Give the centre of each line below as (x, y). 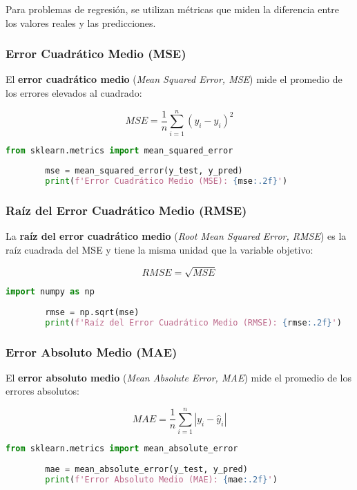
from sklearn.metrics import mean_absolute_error (122, 449)
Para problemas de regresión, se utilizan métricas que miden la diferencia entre (172, 9)
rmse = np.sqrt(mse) (92, 312)
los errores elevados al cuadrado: (74, 93)
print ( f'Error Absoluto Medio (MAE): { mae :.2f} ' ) (161, 479)
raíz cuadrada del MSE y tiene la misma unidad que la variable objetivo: (160, 250)
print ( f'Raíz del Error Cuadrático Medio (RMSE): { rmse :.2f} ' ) (193, 322)
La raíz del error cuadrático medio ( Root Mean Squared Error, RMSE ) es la (176, 236)
